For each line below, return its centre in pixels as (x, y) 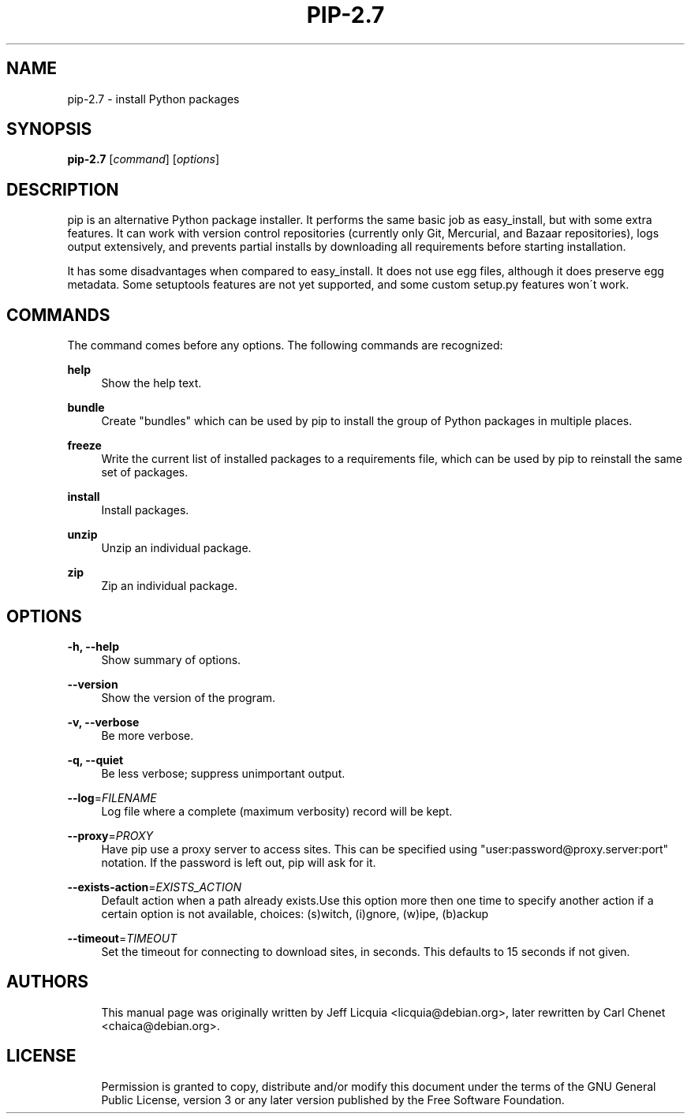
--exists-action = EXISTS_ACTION (155, 887)
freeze (84, 446)
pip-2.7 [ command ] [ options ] (144, 159)
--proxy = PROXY (110, 835)
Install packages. (145, 510)
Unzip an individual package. (176, 548)
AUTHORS (48, 982)
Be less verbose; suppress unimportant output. (223, 773)
